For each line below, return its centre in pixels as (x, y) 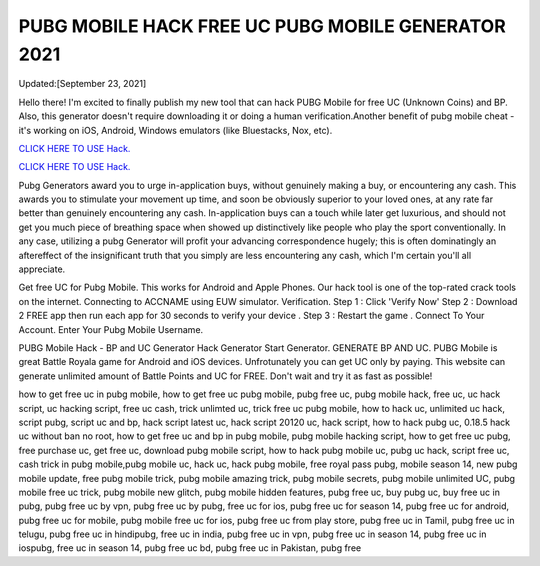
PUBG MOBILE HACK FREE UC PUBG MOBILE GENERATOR (262, 26)
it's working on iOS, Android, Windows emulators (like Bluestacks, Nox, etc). (175, 130)
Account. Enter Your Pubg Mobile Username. (111, 329)
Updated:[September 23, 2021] (82, 84)
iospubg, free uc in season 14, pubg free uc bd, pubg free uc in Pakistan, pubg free (190, 548)
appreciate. (42, 269)
